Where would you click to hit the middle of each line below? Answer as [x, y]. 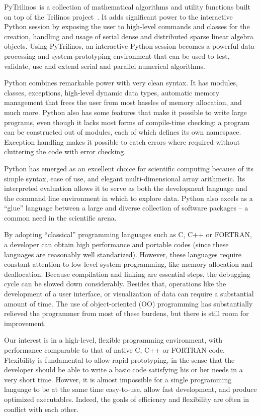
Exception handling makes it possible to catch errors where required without [122, 141]
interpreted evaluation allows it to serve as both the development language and [126, 188]
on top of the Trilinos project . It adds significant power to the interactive [118, 16]
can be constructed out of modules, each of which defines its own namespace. [123, 132]
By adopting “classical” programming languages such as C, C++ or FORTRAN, [128, 234]
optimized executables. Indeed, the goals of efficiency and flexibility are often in [127, 399]
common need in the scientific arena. [60, 217]
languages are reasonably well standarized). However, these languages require [123, 254]
